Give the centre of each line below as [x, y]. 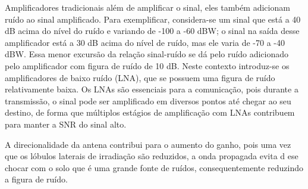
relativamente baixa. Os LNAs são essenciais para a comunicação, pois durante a [152, 89]
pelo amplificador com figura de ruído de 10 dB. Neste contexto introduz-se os [147, 65]
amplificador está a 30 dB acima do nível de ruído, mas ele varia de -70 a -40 [145, 42]
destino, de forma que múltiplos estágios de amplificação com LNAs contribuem [150, 112]
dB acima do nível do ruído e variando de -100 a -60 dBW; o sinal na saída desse [152, 31]
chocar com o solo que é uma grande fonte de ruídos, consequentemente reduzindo [154, 167]
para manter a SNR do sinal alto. [66, 124]
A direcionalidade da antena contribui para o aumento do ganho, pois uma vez [148, 144]
